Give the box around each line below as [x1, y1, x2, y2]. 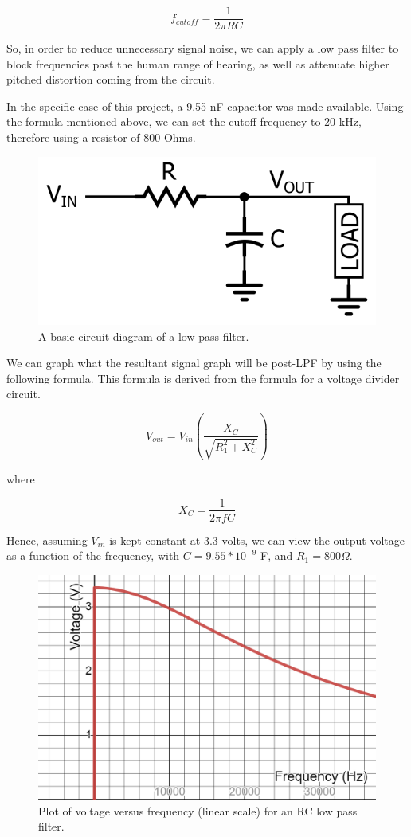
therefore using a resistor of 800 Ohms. [6, 129, 196, 146]
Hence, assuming [6, 531, 88, 548]
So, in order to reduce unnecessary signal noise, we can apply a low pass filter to [6, 40, 399, 57]
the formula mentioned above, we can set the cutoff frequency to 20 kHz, [6, 113, 362, 130]
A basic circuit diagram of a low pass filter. [38, 327, 249, 344]
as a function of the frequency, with [6, 547, 180, 564]
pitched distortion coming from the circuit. [6, 71, 215, 88]
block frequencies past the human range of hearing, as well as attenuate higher [6, 55, 389, 72]
